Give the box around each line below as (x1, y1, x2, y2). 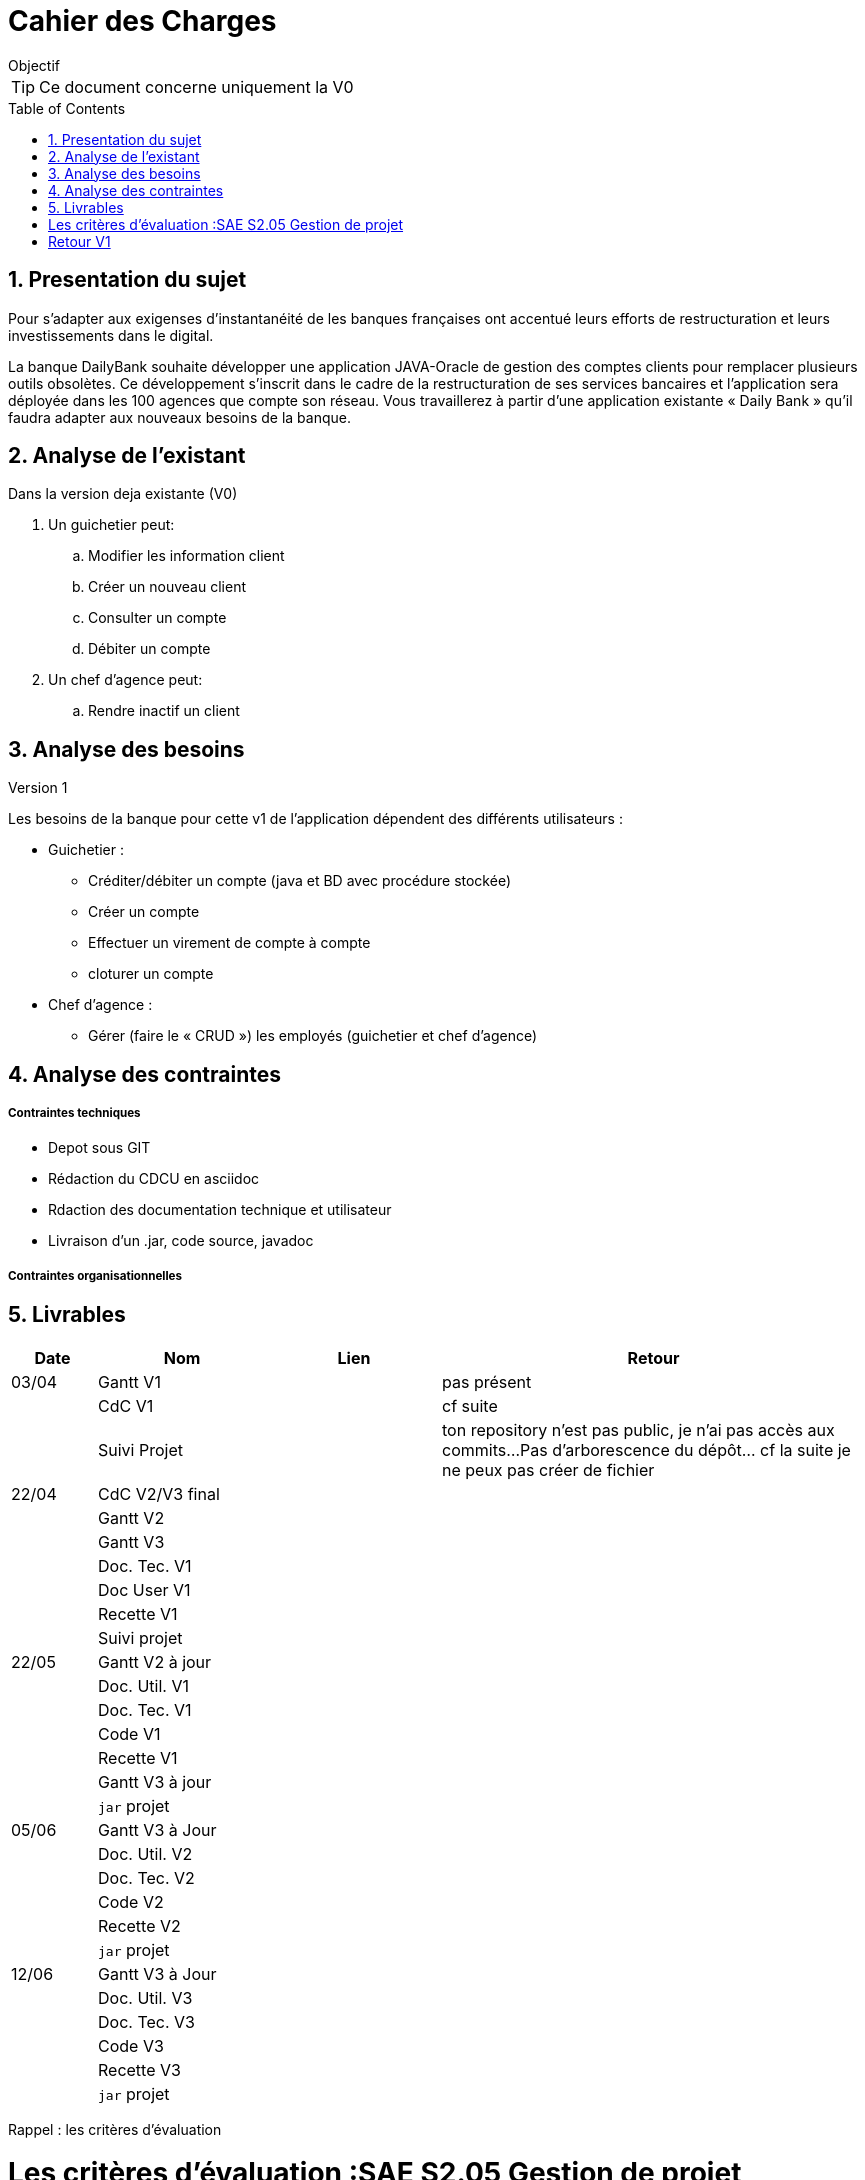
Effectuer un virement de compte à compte (88, 934, 371, 952)
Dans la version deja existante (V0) (8, 485, 238, 503)
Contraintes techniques (8, 1106, 141, 1121)
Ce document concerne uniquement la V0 (39, 76, 354, 97)
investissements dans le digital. (8, 326, 214, 344)
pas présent (442, 1371, 532, 1392)
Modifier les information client (88, 547, 285, 565)
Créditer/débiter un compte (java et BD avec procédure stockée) (88, 872, 512, 890)
